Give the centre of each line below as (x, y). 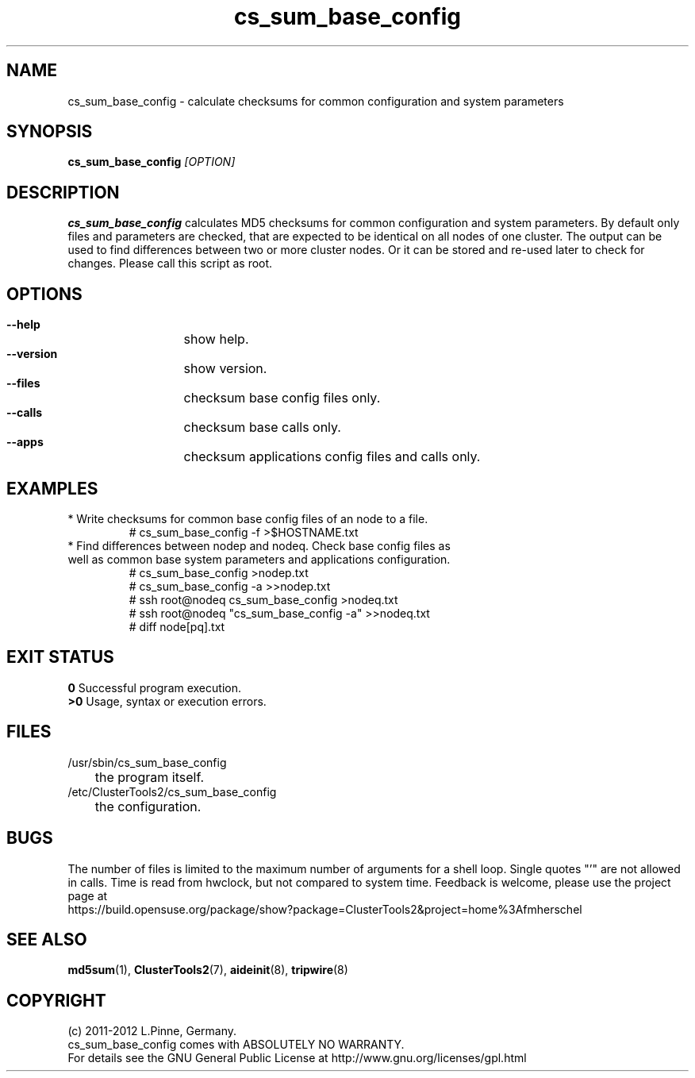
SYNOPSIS (50, 132)
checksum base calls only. (262, 427)
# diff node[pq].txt (177, 626)
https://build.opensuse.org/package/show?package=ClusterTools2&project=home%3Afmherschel (325, 909)
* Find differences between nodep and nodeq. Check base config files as (259, 545)
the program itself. (150, 777)
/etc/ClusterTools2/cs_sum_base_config (172, 791)
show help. (216, 339)
